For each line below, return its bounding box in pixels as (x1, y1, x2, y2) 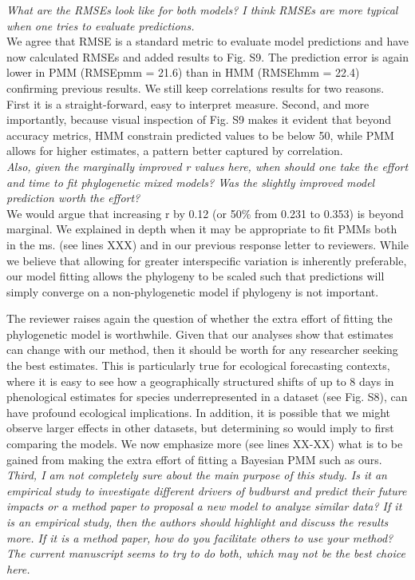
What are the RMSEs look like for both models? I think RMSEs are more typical (6, 2, 398, 18)
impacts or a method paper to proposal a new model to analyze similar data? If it (6, 498, 402, 514)
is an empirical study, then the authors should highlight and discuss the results (6, 514, 389, 530)
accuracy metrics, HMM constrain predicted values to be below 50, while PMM (6, 126, 394, 143)
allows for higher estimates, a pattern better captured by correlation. (6, 142, 343, 159)
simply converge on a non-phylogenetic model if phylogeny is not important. (6, 283, 379, 300)
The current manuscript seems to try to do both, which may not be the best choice (6, 545, 405, 562)
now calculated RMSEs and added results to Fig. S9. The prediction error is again (6, 48, 409, 65)
